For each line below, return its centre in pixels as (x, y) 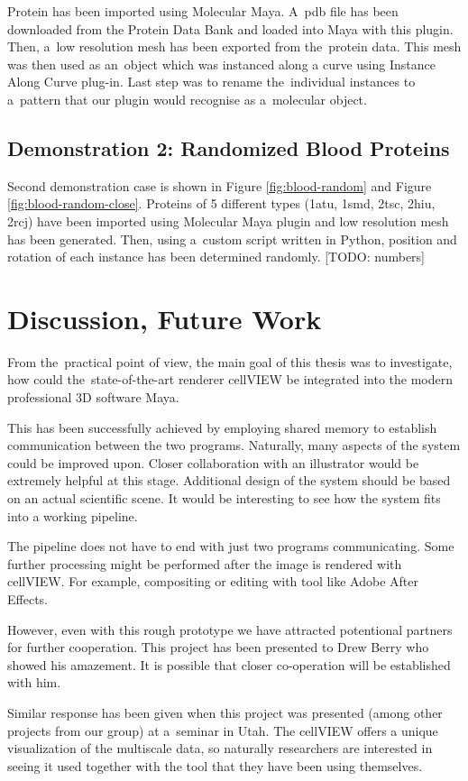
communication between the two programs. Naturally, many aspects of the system (234, 445)
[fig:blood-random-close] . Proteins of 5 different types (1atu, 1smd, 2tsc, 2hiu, (221, 203)
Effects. (28, 598)
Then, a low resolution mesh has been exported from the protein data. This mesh (234, 46)
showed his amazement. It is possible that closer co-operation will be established (229, 664)
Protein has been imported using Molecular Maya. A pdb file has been (203, 11)
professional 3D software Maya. (93, 397)
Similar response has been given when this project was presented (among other (225, 712)
